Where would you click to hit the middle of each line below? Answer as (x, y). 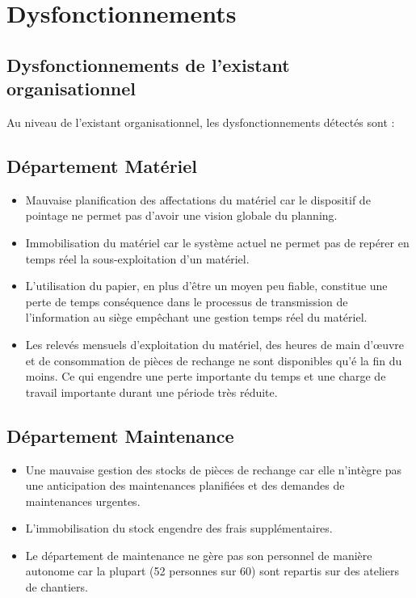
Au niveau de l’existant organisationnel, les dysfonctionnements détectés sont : (201, 122)
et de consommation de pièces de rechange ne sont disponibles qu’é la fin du (214, 360)
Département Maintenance (120, 435)
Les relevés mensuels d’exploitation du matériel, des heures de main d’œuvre (215, 344)
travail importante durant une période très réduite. (151, 392)
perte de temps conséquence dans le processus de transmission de (187, 301)
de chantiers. (57, 587)
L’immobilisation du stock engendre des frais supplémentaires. (179, 528)
